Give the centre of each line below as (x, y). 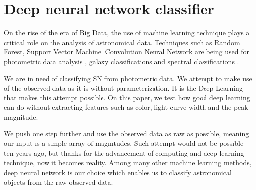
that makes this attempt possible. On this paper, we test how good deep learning (127, 97)
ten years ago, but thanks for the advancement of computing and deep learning (124, 153)
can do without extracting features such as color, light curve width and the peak (126, 107)
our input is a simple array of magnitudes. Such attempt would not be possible (124, 143)
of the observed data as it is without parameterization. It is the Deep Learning (123, 88)
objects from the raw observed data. (59, 182)
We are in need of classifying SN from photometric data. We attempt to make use (128, 78)
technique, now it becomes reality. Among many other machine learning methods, (128, 163)
